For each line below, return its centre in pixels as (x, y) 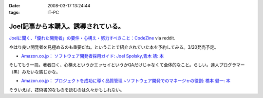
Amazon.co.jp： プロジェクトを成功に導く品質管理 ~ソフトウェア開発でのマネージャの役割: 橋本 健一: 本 (126, 81)
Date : (15, 6)
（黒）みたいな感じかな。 (35, 72)
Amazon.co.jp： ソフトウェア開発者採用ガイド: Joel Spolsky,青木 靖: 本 (93, 56)
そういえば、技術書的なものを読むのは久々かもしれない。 (66, 90)
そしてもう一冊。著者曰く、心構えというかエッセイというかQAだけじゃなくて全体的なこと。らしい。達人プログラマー (127, 65)
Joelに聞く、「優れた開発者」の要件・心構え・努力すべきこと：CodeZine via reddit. (92, 38)
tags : (14, 13)
